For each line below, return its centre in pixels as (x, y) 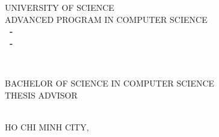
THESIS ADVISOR (41, 95)
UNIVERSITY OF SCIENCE (60, 7)
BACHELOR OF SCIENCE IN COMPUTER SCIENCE (110, 83)
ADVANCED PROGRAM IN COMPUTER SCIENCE (106, 19)
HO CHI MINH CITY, (47, 126)
